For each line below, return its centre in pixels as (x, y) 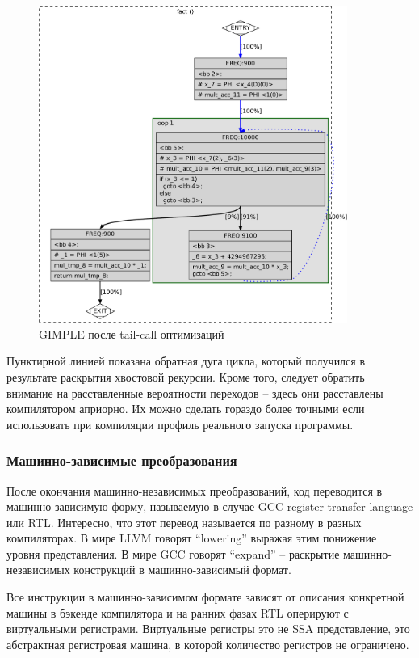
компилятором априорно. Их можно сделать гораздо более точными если (186, 409)
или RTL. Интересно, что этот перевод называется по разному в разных (184, 522)
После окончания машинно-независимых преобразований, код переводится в (195, 490)
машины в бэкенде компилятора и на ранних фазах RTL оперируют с (178, 612)
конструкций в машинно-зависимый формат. (182, 569)
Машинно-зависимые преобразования (122, 460)
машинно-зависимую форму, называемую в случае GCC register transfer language (210, 506)
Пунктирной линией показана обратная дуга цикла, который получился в (186, 361)
